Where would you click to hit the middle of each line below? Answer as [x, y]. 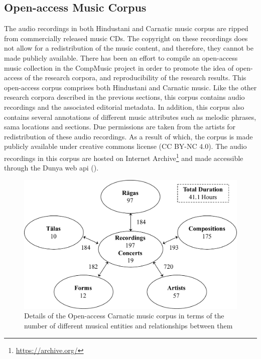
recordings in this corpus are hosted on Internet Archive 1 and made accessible [124, 157]
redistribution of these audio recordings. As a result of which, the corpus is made [128, 136]
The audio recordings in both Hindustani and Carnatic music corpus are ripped [126, 28]
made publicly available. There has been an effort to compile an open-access [121, 57]
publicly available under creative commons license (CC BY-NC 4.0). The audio [125, 146]
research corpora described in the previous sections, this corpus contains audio [124, 97]
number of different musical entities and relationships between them [128, 326]
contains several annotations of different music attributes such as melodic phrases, [130, 117]
